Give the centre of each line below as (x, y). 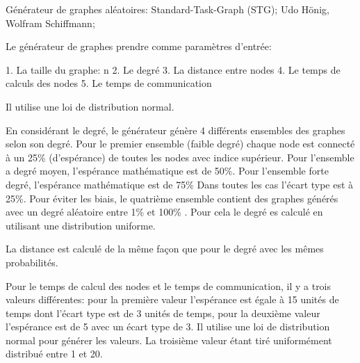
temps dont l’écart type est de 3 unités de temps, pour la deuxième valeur (163, 313)
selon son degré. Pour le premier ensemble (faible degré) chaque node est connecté (180, 144)
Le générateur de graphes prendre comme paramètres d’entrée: (139, 46)
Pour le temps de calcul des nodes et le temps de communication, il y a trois (169, 285)
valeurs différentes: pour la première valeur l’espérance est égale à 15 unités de (172, 299)
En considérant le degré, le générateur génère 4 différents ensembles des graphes (175, 130)
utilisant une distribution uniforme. (81, 225)
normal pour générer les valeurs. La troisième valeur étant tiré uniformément (169, 340)
